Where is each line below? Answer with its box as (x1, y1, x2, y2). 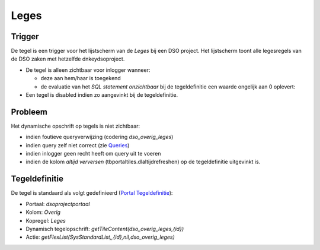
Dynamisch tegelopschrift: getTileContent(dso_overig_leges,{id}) (25, 225, 184, 232)
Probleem (11, 107, 47, 117)
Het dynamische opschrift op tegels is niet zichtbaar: (11, 122, 140, 129)
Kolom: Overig (25, 208, 61, 216)
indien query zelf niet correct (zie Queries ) (25, 141, 130, 148)
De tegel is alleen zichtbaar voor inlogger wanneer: (25, 66, 151, 74)
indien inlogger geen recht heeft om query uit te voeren (25, 150, 161, 157)
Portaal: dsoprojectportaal (25, 200, 90, 207)
